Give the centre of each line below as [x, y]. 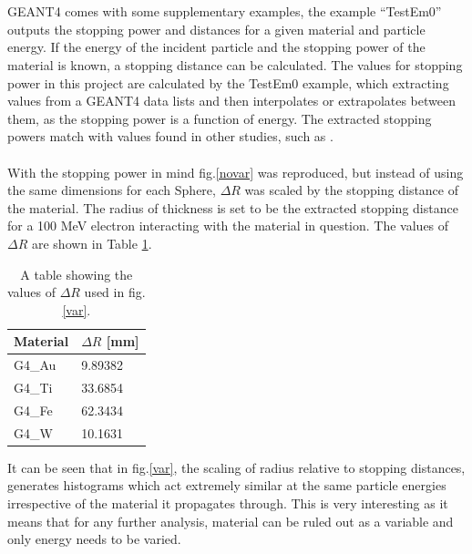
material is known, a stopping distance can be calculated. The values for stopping [235, 64]
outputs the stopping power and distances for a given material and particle [216, 29]
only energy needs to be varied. [94, 539]
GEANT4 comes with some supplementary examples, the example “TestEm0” [225, 11]
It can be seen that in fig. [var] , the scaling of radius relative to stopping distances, [236, 467]
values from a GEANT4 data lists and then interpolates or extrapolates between [231, 101]
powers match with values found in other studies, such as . [170, 136]
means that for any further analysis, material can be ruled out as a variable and [231, 521]
